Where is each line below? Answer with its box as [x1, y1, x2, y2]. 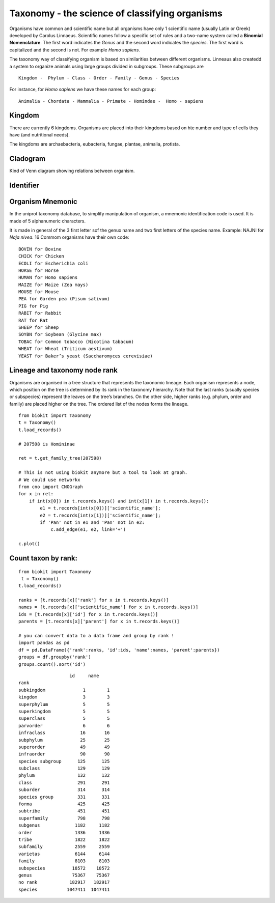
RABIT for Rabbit [18, 311, 62, 316]
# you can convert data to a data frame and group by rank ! [18, 633, 174, 639]
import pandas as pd [18, 640, 70, 646]
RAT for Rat [18, 317, 48, 323]
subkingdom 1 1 [18, 687, 110, 693]
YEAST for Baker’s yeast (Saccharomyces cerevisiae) [18, 353, 153, 359]
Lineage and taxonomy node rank [9, 366, 118, 375]
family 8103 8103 [18, 858, 110, 864]
